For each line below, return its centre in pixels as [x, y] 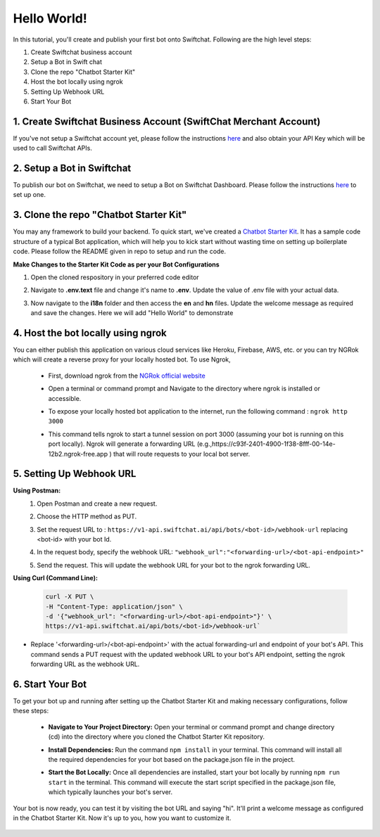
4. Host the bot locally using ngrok [90, 333]
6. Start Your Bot [50, 684]
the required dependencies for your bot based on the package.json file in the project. [172, 759]
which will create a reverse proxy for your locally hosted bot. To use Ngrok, [122, 359]
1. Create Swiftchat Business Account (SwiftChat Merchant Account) [167, 121]
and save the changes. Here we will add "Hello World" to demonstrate [132, 313]
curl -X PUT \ [70, 597]
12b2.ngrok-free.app [78, 454]
